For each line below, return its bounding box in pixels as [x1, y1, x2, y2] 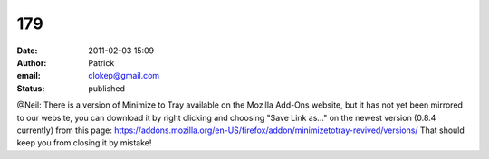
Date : [16, 45, 38, 56]
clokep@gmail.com [88, 70, 160, 81]
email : [16, 70, 41, 81]
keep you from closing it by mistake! [16, 137, 152, 148]
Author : [16, 57, 47, 68]
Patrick [88, 57, 115, 68]
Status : [16, 82, 45, 94]
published [88, 82, 126, 94]
